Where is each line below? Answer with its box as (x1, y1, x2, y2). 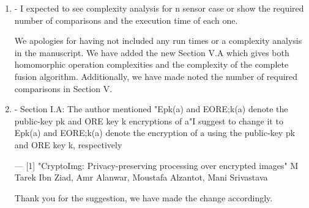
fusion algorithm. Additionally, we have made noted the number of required (14, 70, 298, 82)
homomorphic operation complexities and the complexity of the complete (14, 58, 289, 71)
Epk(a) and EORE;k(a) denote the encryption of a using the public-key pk (14, 126, 296, 139)
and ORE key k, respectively (14, 138, 122, 151)
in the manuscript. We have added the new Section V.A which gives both (14, 46, 289, 59)
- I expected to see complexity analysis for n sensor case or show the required (14, 2, 304, 14)
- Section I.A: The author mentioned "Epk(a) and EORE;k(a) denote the (14, 102, 288, 115)
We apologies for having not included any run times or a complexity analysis (14, 34, 302, 47)
